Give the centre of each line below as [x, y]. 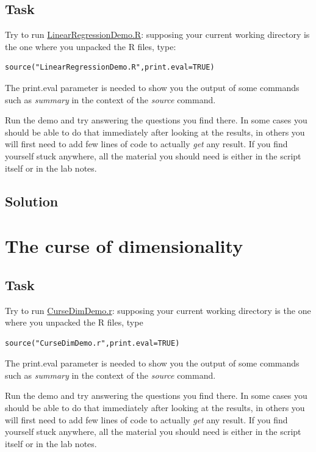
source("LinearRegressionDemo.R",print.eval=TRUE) [110, 67]
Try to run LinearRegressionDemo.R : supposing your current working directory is [157, 35]
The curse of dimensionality [124, 246]
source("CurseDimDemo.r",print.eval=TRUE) [92, 343]
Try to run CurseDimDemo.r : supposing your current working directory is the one [158, 310]
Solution [32, 201]
